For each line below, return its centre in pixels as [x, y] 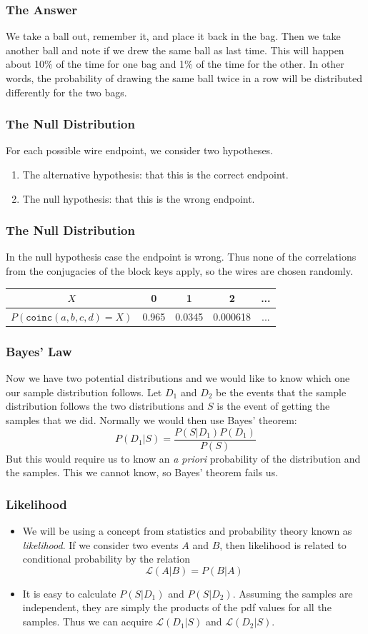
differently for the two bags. [66, 92]
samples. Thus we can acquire [88, 622]
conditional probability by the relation [106, 559]
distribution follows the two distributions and [105, 406]
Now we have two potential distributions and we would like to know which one [178, 378]
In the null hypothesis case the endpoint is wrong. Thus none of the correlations [181, 257]
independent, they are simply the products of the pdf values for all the [177, 607]
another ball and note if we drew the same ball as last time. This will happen [175, 50]
